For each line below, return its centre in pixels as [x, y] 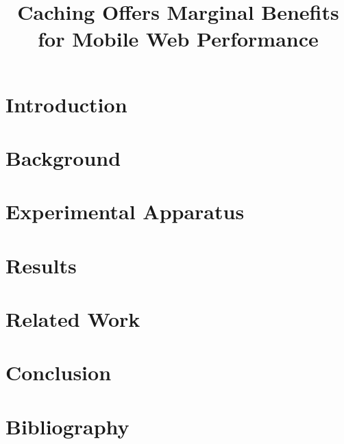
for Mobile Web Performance [178, 39]
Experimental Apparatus [125, 211]
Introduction [66, 104]
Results [41, 265]
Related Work [73, 319]
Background [63, 157]
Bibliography [67, 426]
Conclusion [59, 372]
